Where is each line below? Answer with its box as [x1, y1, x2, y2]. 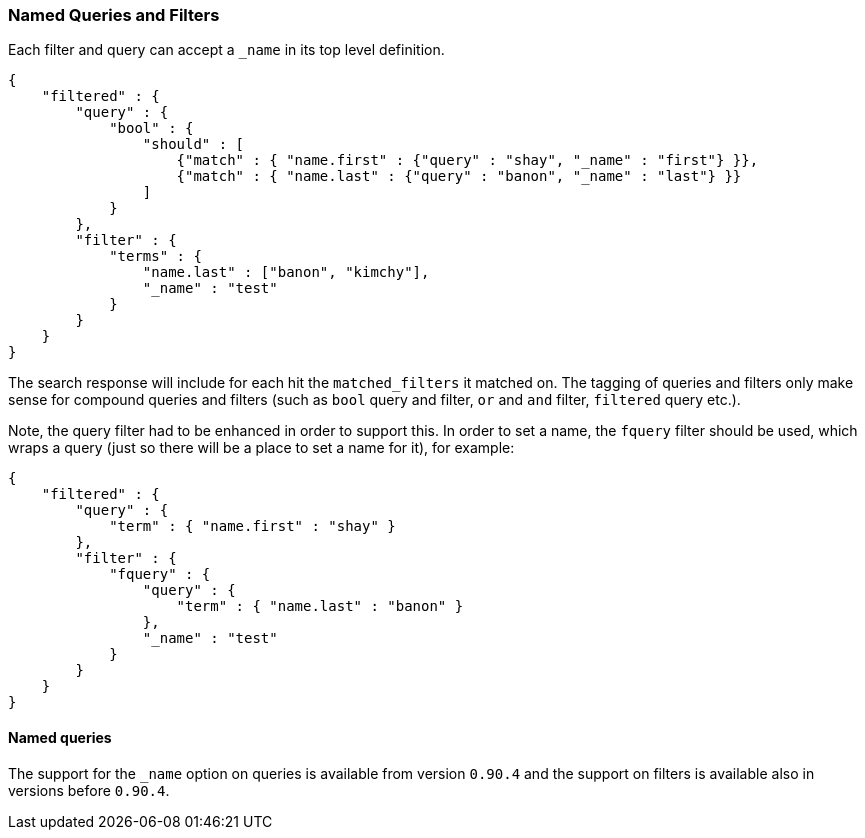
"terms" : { [109, 248, 202, 265]
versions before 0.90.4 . [8, 781, 170, 799]
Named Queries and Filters [8, 5, 220, 25]
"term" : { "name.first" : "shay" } [109, 518, 396, 535]
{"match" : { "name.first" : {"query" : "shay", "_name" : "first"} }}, [176, 152, 759, 169]
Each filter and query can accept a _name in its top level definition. [8, 41, 445, 59]
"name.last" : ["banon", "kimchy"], [142, 264, 430, 281]
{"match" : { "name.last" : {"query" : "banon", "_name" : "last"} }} [176, 168, 742, 185]
